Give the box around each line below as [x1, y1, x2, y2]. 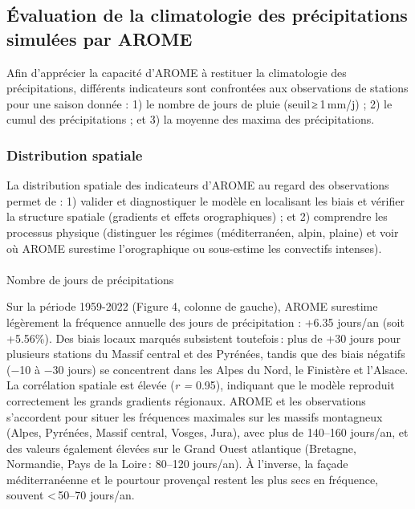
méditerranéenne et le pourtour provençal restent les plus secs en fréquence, [6, 470, 379, 487]
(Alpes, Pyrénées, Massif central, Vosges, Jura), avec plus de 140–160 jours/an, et [6, 424, 409, 441]
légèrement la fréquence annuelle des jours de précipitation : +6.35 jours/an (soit [6, 313, 405, 330]
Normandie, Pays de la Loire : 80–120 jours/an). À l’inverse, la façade [6, 455, 348, 472]
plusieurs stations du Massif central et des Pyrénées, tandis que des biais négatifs [6, 345, 405, 362]
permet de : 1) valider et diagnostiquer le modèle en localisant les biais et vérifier [6, 192, 405, 209]
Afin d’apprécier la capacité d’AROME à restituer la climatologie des [6, 63, 347, 80]
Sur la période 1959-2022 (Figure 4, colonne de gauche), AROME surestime [6, 298, 378, 315]
